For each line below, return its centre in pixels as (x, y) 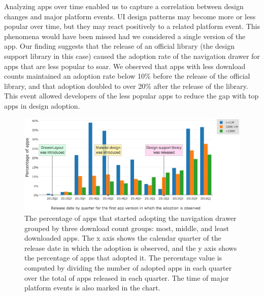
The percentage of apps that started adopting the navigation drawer (130, 218)
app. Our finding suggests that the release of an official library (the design (120, 46)
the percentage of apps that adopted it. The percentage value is (123, 258)
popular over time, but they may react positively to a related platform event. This (132, 26)
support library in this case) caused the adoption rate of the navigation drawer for (132, 56)
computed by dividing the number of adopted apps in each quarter (128, 268)
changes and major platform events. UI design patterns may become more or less (130, 16)
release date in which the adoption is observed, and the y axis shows (131, 248)
